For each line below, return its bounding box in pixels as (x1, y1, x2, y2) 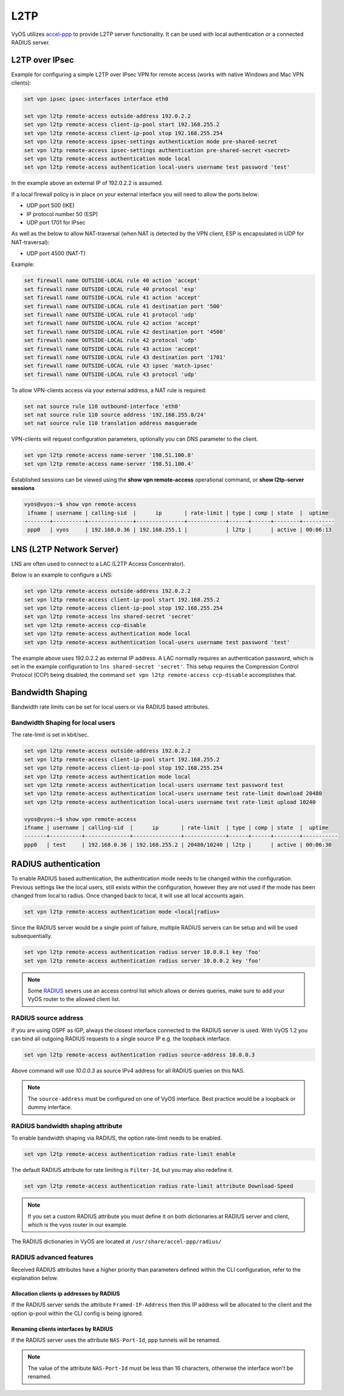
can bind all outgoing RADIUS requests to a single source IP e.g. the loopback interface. (11, 1035, 232, 1042)
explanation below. (11, 1274, 58, 1282)
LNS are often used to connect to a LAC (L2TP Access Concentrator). (11, 560, 185, 567)
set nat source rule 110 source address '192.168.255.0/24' (24, 412, 207, 418)
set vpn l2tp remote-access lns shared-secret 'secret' (24, 613, 194, 620)
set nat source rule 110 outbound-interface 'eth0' (24, 402, 182, 410)
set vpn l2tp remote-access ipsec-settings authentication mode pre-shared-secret (24, 138, 278, 146)
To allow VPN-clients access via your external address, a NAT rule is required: (11, 387, 207, 394)
